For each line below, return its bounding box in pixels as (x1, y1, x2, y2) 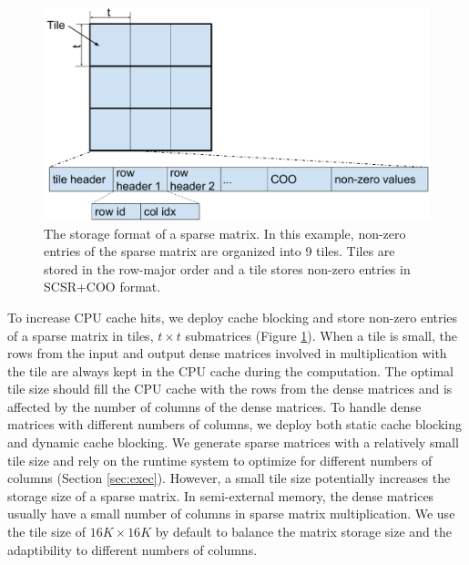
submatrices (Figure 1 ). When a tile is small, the (185, 325, 457, 344)
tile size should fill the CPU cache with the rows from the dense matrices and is (7, 379, 453, 398)
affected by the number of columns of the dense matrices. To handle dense (7, 396, 422, 416)
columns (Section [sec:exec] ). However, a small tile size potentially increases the (7, 468, 451, 488)
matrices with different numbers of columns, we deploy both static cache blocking (7, 415, 462, 434)
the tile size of (7, 522, 87, 541)
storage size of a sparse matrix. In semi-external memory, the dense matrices (7, 486, 434, 505)
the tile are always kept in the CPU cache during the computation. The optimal (7, 361, 454, 380)
